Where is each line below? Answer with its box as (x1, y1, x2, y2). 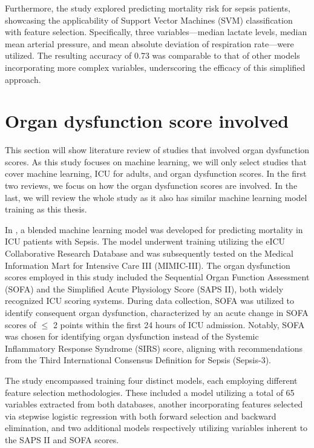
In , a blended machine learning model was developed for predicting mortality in (5, 223, 303, 236)
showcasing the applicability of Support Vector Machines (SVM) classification (5, 13, 293, 26)
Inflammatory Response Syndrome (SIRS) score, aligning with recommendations (5, 341, 303, 354)
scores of (5, 318, 36, 331)
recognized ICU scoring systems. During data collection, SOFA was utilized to (5, 294, 295, 307)
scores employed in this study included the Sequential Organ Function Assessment (5, 271, 310, 283)
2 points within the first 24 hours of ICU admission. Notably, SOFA (53, 318, 305, 331)
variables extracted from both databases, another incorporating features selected (5, 398, 303, 410)
